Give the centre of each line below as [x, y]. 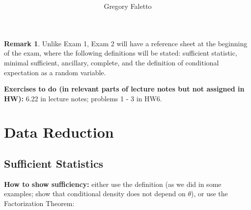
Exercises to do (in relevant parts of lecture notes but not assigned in [124, 89]
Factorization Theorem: [39, 203]
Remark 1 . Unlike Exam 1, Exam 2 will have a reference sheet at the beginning [126, 43]
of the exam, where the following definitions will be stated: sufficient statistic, [121, 53]
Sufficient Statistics [54, 164]
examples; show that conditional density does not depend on [95, 194]
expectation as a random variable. [55, 72]
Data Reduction [59, 132]
